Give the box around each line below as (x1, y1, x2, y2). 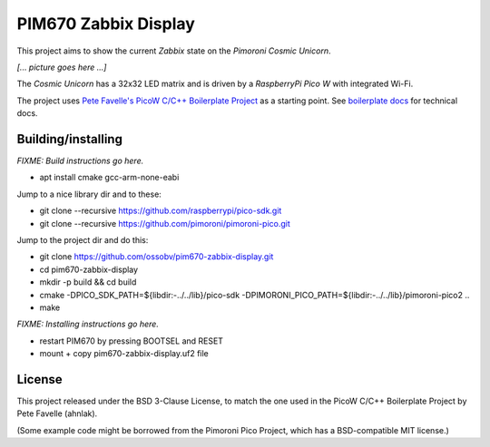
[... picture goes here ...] (16, 62, 107, 73)
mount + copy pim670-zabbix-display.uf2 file (39, 348, 209, 359)
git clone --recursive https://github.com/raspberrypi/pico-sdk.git (39, 205, 282, 217)
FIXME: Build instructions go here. (16, 155, 144, 167)
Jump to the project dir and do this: (16, 234, 149, 245)
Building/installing (16, 131, 122, 147)
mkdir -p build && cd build (39, 277, 137, 287)
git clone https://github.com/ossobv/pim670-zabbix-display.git (39, 251, 274, 262)
